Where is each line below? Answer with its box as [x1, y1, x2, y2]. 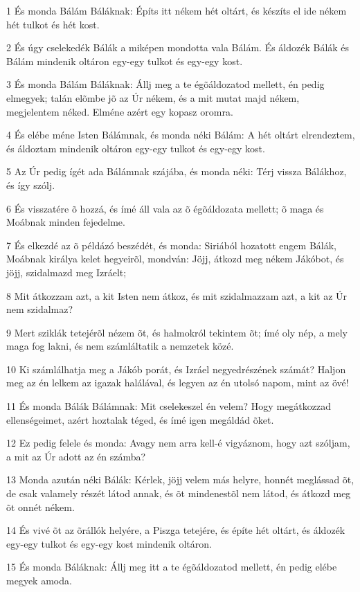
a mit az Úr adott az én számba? [6, 449, 146, 463]
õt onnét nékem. [6, 499, 75, 514]
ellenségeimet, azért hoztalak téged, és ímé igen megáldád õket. [6, 412, 274, 427]
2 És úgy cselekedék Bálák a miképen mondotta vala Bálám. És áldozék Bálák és [6, 40, 350, 55]
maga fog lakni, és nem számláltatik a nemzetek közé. [6, 339, 234, 353]
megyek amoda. [6, 573, 72, 587]
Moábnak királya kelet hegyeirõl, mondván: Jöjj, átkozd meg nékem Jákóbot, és [6, 251, 344, 266]
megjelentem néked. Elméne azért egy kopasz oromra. [6, 104, 233, 118]
